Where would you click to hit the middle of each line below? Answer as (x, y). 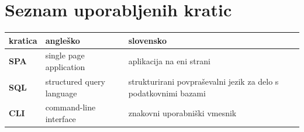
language (61, 93)
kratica (23, 40)
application (65, 67)
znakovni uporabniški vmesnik (182, 113)
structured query (75, 81)
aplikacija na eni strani (169, 61)
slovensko (147, 40)
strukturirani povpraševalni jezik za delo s (203, 81)
